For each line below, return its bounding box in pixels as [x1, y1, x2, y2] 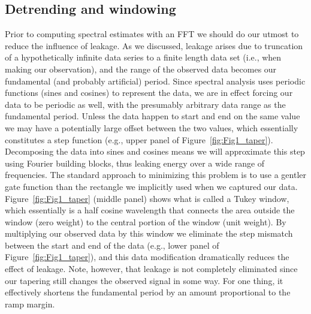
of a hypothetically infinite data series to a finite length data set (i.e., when [5, 51, 282, 64]
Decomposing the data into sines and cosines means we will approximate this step [5, 145, 305, 158]
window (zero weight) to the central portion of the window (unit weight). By [5, 215, 286, 228]
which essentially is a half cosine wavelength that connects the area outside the [5, 204, 295, 216]
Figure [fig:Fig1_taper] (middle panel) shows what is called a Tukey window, [5, 192, 289, 204]
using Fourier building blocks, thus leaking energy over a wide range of [5, 156, 265, 169]
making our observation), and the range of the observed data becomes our [5, 62, 277, 75]
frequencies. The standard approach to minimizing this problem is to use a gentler [5, 168, 307, 181]
